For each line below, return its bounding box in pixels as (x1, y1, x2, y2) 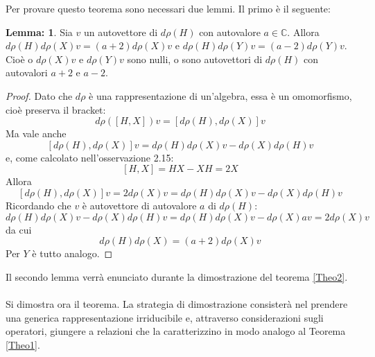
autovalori (6, 65, 48, 80)
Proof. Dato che (6, 88, 73, 103)
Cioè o (6, 51, 33, 66)
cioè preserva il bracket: (6, 102, 106, 116)
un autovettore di (83, 24, 158, 39)
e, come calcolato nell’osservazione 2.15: (6, 150, 174, 164)
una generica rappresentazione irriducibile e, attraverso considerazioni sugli (6, 310, 324, 324)
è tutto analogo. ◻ (32, 246, 113, 261)
